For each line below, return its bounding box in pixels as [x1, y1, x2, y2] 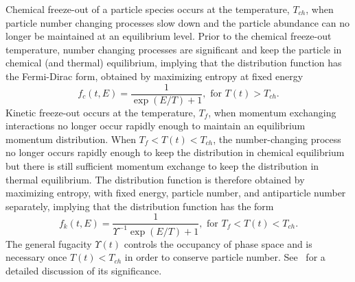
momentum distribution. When [5, 131, 136, 146]
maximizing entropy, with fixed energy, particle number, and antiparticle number [5, 185, 346, 200]
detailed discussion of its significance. [5, 263, 162, 277]
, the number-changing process [213, 131, 341, 146]
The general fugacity [5, 236, 92, 251]
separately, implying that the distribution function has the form [5, 198, 274, 213]
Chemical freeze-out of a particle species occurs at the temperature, [5, 2, 290, 16]
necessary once [5, 250, 67, 264]
